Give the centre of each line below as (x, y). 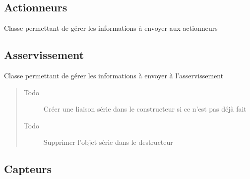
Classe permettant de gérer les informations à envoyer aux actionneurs (111, 28)
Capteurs (28, 169)
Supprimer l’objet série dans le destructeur (108, 142)
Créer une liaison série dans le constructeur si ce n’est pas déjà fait (145, 109)
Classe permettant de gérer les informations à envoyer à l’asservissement (114, 75)
